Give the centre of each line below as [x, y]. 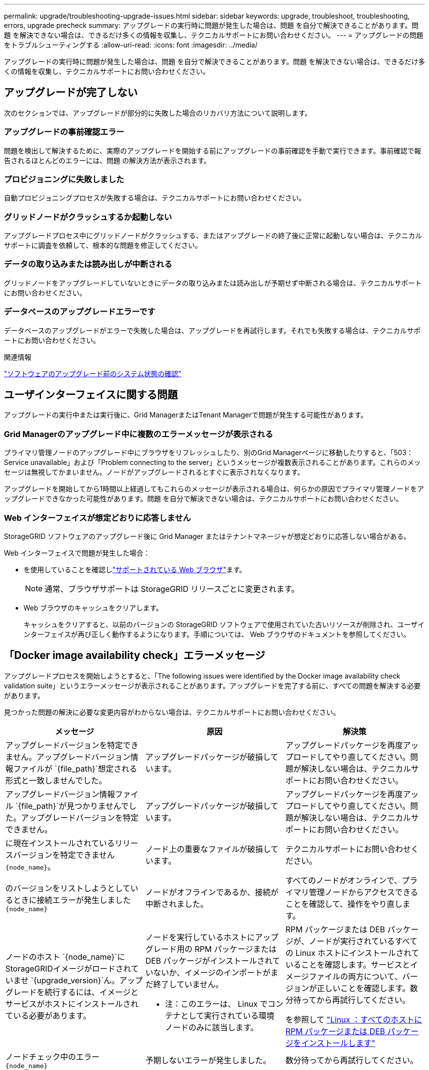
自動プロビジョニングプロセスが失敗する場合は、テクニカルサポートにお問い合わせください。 [155, 198]
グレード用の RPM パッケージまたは [211, 949]
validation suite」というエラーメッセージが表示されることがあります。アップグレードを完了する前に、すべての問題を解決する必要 [212, 685]
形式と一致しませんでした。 [56, 780]
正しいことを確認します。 [363, 988]
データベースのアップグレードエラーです [80, 312]
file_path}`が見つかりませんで [75, 806]
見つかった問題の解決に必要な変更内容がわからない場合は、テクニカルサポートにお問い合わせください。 [172, 712]
